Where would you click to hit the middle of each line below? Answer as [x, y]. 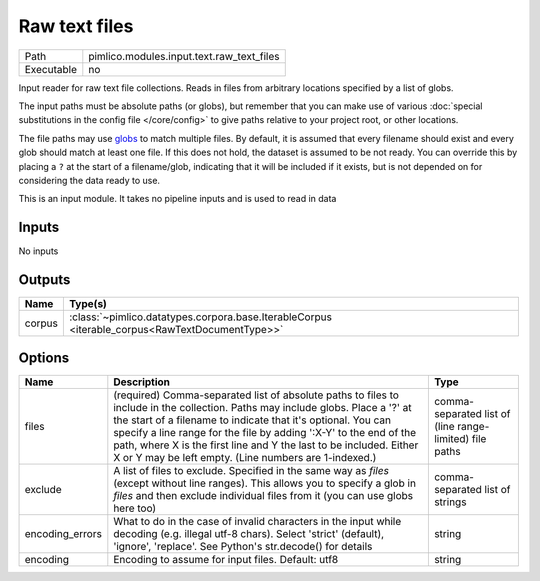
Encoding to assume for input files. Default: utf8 [226, 559]
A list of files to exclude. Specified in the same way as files [251, 470]
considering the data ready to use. [89, 180]
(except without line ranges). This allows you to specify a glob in [265, 483]
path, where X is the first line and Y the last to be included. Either [266, 445]
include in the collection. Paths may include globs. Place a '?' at [262, 407]
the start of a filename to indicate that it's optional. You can [252, 420]
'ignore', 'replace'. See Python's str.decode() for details [243, 546]
